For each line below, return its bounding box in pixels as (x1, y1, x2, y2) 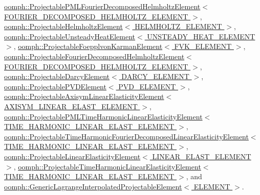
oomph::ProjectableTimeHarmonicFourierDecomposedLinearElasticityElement (4, 131, 249, 141)
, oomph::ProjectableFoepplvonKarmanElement (13, 41, 163, 52)
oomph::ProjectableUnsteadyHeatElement (4, 31, 136, 41)
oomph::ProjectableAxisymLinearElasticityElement (4, 91, 164, 102)
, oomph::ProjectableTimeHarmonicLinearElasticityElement (13, 161, 201, 172)
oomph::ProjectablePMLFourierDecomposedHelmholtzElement (4, 1, 201, 11)
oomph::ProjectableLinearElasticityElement (4, 151, 141, 161)
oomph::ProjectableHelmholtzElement (4, 21, 123, 32)
